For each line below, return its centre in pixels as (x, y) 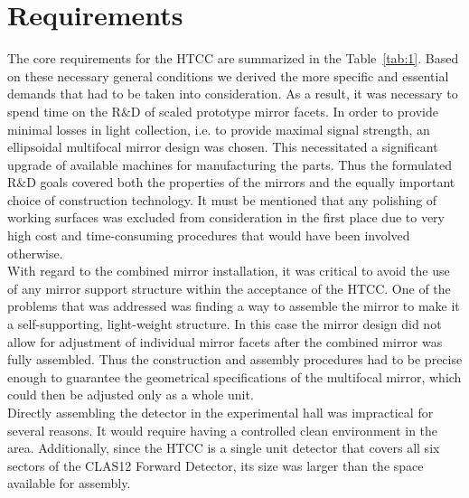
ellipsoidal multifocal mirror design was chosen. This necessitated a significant (223, 147)
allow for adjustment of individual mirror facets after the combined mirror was (225, 341)
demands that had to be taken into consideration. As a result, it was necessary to (233, 94)
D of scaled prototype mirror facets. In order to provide (284, 111)
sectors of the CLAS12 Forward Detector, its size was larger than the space (216, 465)
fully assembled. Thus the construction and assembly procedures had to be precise (235, 359)
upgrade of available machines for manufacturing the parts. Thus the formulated (230, 164)
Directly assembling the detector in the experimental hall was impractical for (220, 412)
